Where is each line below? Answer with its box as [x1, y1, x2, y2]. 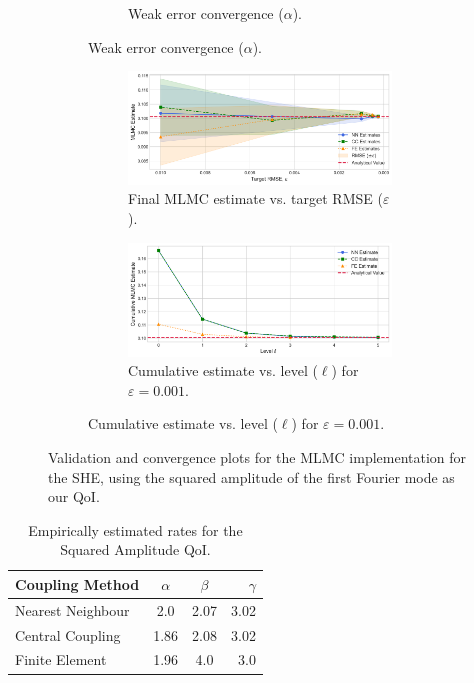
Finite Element [15, 649, 107, 670]
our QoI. [48, 486, 100, 507]
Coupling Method [15, 573, 140, 594]
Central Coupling [15, 624, 121, 645]
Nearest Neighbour [15, 599, 130, 620]
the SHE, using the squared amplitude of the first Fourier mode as [48, 466, 455, 487]
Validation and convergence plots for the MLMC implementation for [48, 446, 467, 467]
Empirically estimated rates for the [28, 519, 243, 540]
